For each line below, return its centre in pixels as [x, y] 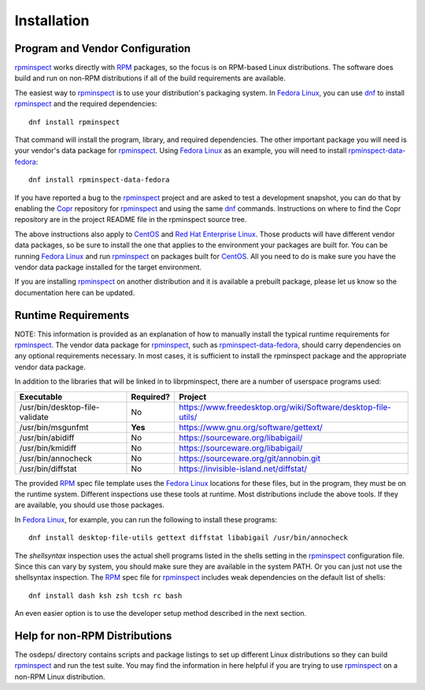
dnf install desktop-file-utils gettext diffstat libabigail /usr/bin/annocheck [188, 538]
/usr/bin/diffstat [48, 469]
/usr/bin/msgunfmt [54, 427]
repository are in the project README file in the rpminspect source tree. [131, 220]
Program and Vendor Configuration [103, 48]
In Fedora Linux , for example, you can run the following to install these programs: [146, 519]
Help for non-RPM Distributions [93, 635]
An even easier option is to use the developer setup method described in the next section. [161, 614]
